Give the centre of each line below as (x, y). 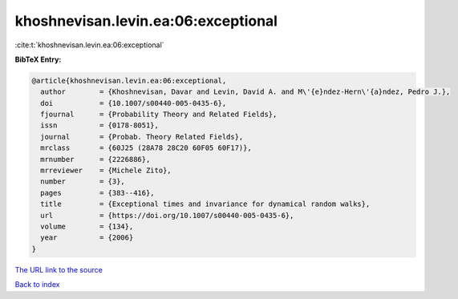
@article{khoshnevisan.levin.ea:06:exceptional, (129, 81)
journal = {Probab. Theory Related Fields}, (142, 137)
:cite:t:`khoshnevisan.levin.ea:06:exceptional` (89, 45)
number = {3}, (83, 182)
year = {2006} (87, 238)
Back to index (37, 285)
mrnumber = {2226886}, (95, 159)
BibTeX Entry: (38, 59)
